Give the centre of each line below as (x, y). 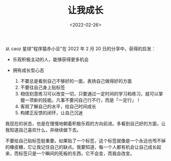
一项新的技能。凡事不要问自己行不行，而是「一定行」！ (83, 100)
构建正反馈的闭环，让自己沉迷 (51, 113)
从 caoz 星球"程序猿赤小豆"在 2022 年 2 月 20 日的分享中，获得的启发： (81, 48)
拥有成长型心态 (28, 70)
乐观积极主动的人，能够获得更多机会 (51, 59)
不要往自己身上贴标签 (42, 87)
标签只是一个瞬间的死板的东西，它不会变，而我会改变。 (77, 153)
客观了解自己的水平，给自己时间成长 (58, 106)
